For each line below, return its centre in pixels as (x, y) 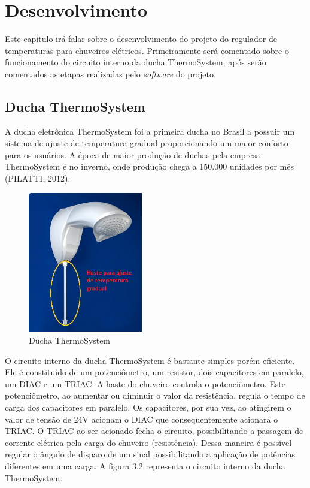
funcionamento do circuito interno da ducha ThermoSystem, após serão (136, 62)
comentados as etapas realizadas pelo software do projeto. (110, 73)
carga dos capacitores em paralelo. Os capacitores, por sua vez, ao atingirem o (148, 407)
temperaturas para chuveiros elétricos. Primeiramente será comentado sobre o (147, 50)
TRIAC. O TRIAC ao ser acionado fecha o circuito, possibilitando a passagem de (154, 431)
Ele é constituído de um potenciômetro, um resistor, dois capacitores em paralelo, (154, 372)
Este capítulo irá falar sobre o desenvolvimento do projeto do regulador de (141, 39)
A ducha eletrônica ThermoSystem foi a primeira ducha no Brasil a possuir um (150, 131)
